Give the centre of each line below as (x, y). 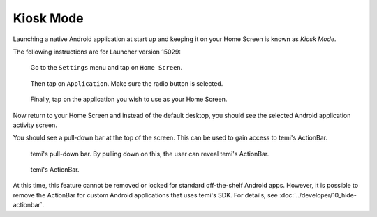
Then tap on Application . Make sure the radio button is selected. (127, 83)
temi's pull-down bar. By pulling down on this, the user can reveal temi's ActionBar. (150, 154)
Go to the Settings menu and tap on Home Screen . (106, 68)
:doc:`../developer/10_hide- (318, 195)
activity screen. (35, 125)
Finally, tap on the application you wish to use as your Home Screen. (129, 99)
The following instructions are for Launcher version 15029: (97, 52)
